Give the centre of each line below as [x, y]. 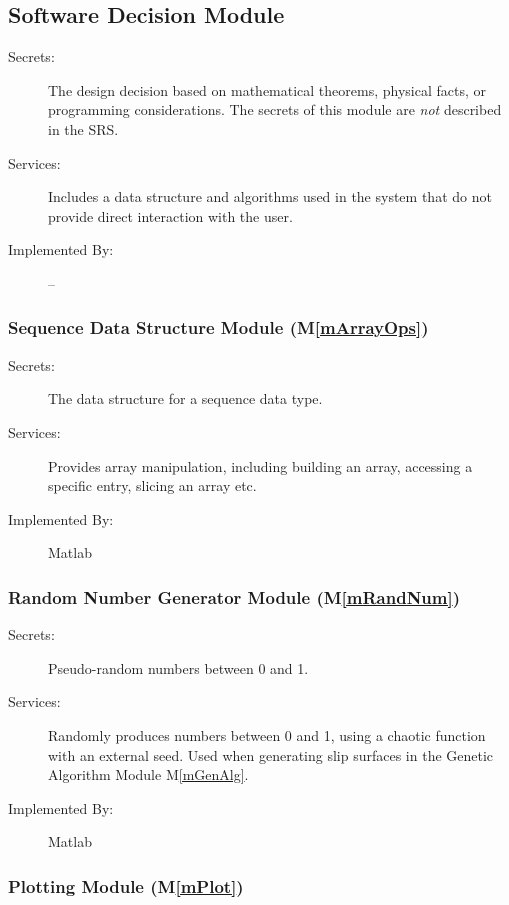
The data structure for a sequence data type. [185, 398]
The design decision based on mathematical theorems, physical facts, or [267, 89]
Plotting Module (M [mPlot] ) [126, 885]
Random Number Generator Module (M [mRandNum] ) [234, 596]
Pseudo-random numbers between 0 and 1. [178, 667]
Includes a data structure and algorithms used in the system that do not [270, 196]
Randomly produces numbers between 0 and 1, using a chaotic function [267, 734]
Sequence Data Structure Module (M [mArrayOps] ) [218, 327]
